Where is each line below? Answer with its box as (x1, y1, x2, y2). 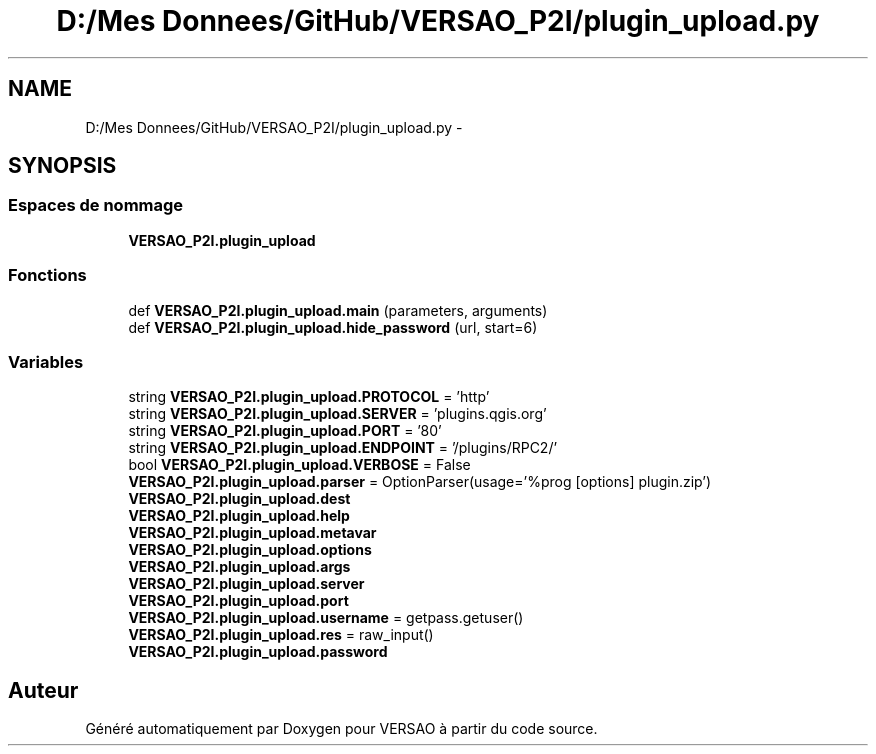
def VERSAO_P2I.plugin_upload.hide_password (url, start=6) (128, 318, 538, 336)
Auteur (8, 677, 79, 703)
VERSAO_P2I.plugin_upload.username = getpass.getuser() (128, 609, 524, 627)
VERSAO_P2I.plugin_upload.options (128, 541, 372, 559)
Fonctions (8, 265, 87, 286)
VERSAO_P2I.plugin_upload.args (128, 558, 351, 576)
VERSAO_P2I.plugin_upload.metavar (128, 524, 377, 542)
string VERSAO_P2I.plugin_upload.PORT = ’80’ (128, 422, 442, 440)
